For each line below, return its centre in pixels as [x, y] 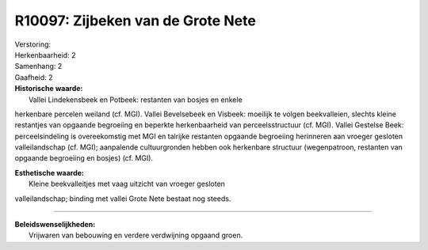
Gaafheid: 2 [34, 77]
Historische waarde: [49, 89]
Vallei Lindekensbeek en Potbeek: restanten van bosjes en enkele [136, 100]
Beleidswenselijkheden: [55, 225]
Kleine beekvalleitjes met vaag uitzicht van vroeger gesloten [127, 184]
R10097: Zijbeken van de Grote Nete [136, 21]
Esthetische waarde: [50, 172]
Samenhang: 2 [38, 66]
